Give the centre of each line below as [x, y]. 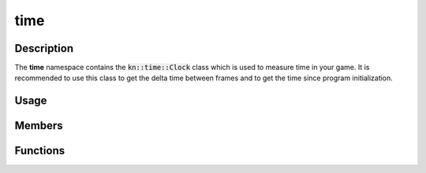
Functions [40, 151]
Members [39, 126]
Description [44, 48]
